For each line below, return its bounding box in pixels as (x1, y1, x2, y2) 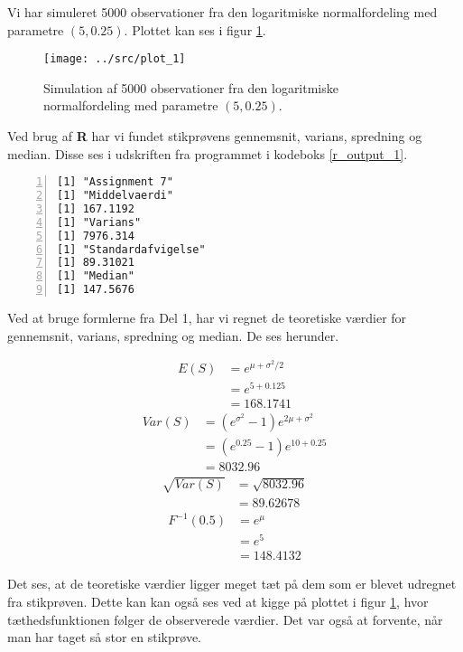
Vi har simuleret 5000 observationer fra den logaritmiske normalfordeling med (7, 3, 438, 21)
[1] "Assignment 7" (57, 175, 173, 189)
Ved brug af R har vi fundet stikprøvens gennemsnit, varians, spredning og (7, 127, 422, 146)
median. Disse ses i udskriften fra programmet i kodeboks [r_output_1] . (7, 144, 408, 163)
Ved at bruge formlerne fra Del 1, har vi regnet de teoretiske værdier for (7, 308, 407, 327)
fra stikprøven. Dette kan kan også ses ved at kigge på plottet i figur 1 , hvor (7, 592, 429, 611)
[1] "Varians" (57, 215, 142, 229)
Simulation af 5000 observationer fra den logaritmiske (43, 78, 338, 97)
